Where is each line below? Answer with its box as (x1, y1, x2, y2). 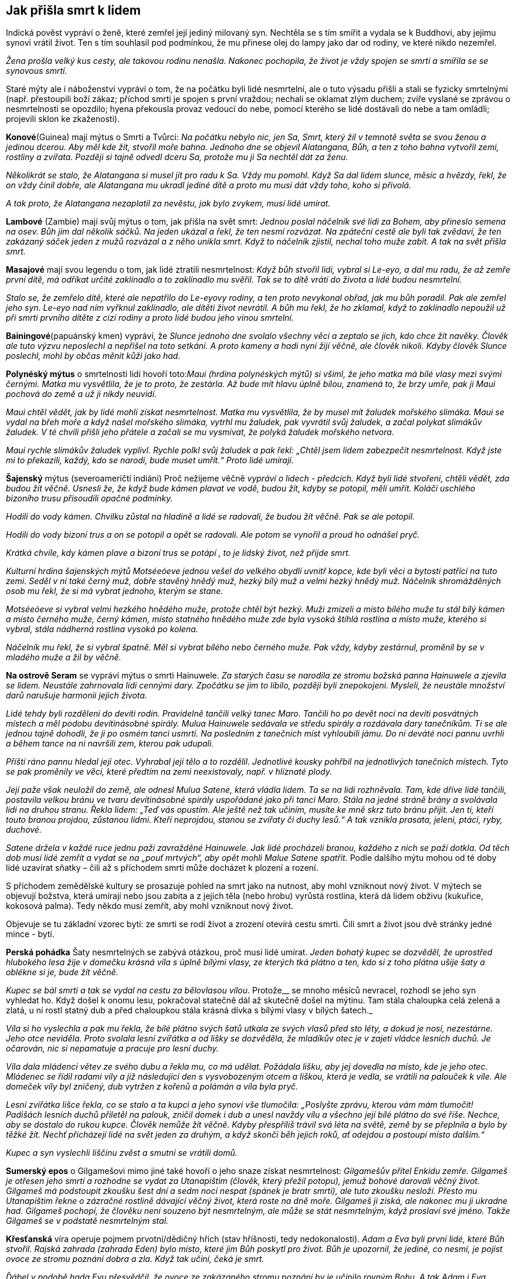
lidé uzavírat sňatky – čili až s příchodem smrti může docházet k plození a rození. (6, 863, 319, 873)
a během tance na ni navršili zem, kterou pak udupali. (6, 738, 214, 749)
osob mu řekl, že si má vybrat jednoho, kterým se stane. (6, 586, 223, 596)
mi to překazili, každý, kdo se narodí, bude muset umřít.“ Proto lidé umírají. (6, 455, 294, 466)
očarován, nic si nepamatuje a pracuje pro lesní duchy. (6, 1043, 219, 1054)
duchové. (6, 825, 42, 835)
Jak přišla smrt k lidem (6, 3, 141, 18)
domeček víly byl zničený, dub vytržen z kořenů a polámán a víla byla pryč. (6, 1081, 299, 1092)
